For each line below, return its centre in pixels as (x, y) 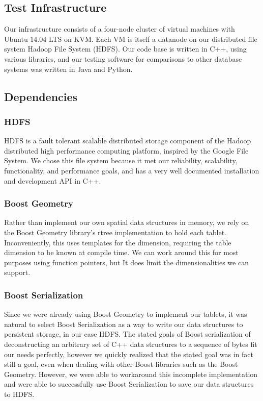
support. (17, 272)
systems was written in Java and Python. (68, 69)
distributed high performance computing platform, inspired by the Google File (126, 150)
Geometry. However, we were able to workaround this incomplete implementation (131, 374)
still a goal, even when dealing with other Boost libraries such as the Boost (121, 364)
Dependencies (41, 96)
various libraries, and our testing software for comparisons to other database (123, 58)
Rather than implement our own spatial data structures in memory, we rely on (127, 222)
